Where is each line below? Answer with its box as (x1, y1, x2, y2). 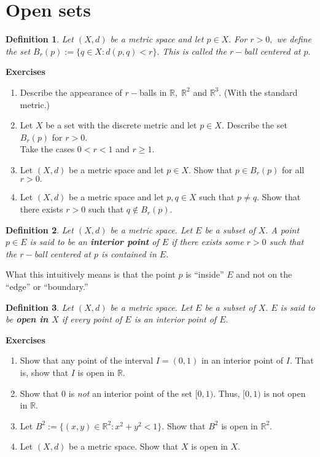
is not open (263, 386, 306, 399)
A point (271, 223, 300, 236)
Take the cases (20, 143, 75, 155)
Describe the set (227, 119, 287, 131)
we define (276, 33, 312, 45)
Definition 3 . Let (6, 300, 74, 313)
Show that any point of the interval (20, 354, 154, 367)
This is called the (162, 44, 227, 57)
